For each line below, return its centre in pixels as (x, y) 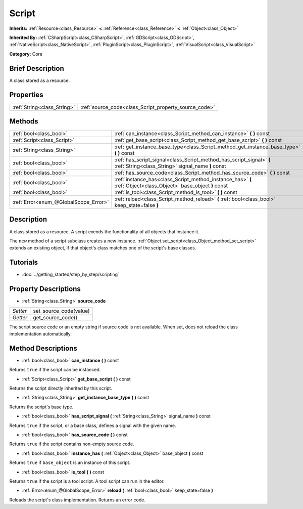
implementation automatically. (40, 333)
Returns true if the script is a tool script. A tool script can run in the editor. (87, 481)
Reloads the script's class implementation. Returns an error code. (78, 500)
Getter (20, 317)
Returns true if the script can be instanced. (55, 370)
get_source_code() (55, 317)
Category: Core (26, 54)
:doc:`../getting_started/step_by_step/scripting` (71, 274)
